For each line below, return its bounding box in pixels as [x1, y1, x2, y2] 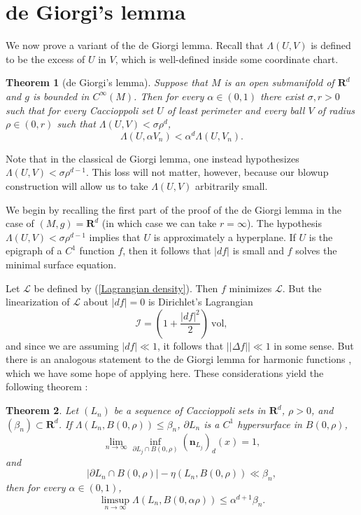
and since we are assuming [6, 338, 119, 352]
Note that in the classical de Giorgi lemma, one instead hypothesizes [6, 151, 299, 165]
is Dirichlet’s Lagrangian [148, 294, 253, 309]
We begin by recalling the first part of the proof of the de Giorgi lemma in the [6, 202, 341, 217]
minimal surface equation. [6, 256, 117, 271]
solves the [295, 243, 337, 258]
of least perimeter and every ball [167, 102, 305, 117]
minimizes [229, 280, 272, 295]
